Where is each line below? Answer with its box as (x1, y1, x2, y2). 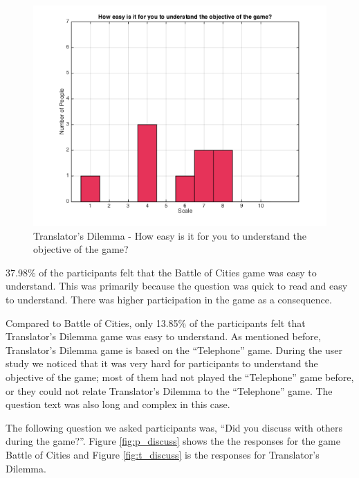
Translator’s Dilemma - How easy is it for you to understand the (33, 228, 307, 242)
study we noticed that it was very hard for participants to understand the (6, 356, 318, 371)
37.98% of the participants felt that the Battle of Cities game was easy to (6, 265, 317, 279)
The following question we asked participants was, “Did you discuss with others (6, 420, 342, 434)
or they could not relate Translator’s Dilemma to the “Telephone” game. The (6, 383, 333, 398)
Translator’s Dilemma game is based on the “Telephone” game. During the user (6, 342, 343, 357)
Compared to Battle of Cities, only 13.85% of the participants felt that (6, 315, 306, 330)
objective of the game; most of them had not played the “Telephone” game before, (6, 369, 354, 384)
